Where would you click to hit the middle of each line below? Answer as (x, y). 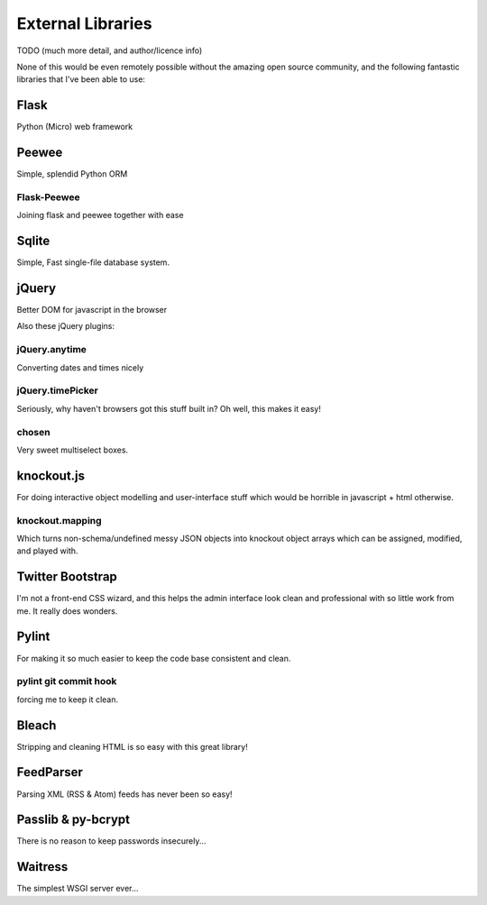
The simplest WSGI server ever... (78, 889)
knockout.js (51, 475)
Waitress (42, 867)
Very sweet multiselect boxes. (73, 450)
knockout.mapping (60, 520)
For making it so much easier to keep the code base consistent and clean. (154, 658)
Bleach (37, 725)
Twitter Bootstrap (67, 577)
